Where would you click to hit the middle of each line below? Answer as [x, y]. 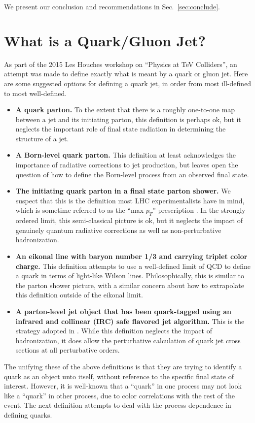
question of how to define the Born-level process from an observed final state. [132, 174]
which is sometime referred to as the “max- [81, 210]
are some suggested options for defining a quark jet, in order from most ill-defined [128, 83]
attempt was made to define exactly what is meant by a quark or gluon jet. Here [126, 74]
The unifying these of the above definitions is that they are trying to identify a [123, 366]
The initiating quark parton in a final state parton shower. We [123, 191]
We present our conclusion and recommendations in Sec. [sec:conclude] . [112, 6]
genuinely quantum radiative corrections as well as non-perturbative [118, 230]
